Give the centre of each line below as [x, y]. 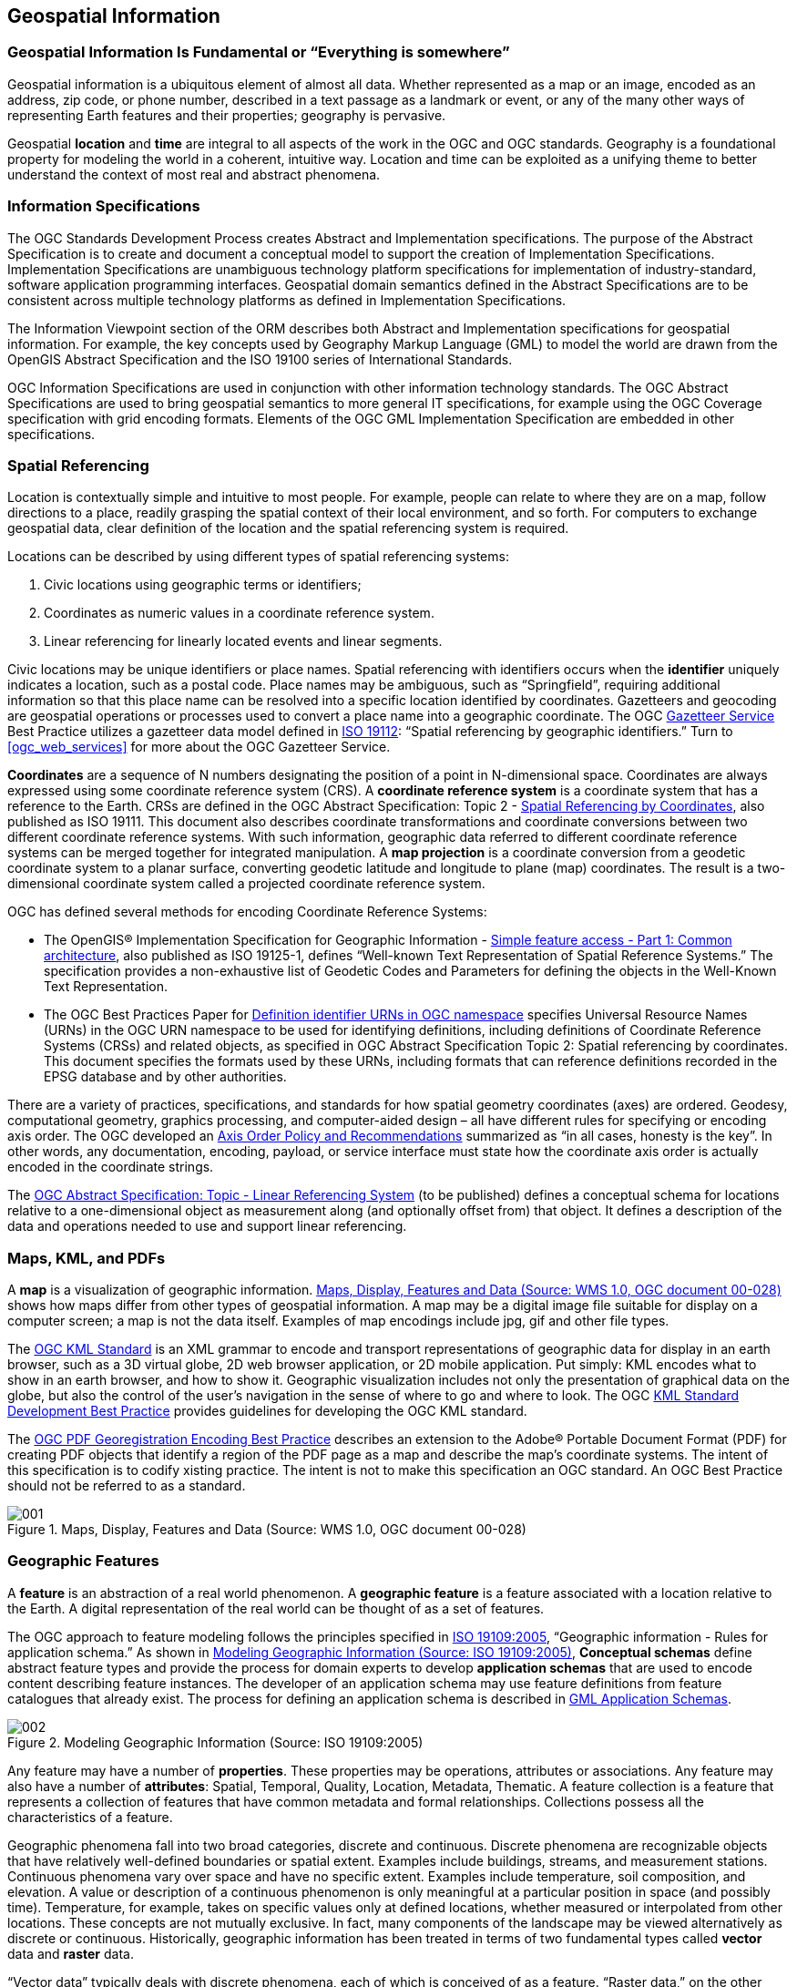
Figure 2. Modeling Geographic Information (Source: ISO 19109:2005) [215, 1742]
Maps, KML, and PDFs [87, 1258]
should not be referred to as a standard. [127, 1486]
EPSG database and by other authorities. [165, 1077]
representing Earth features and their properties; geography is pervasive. [227, 115]
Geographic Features [83, 1561]
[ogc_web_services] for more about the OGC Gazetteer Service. [199, 747]
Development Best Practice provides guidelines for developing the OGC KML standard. [267, 1411]
